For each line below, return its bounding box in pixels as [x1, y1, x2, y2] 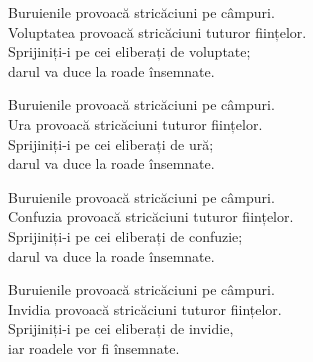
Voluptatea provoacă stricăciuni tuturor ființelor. [8, 21, 307, 42]
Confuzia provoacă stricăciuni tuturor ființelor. [8, 206, 294, 227]
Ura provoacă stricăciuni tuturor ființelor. [8, 113, 263, 134]
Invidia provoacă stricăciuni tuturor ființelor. [8, 298, 282, 319]
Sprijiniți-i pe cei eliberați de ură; [8, 133, 214, 154]
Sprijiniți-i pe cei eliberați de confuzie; [8, 225, 243, 246]
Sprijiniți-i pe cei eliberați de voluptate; [8, 41, 251, 62]
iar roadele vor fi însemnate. [8, 337, 180, 358]
